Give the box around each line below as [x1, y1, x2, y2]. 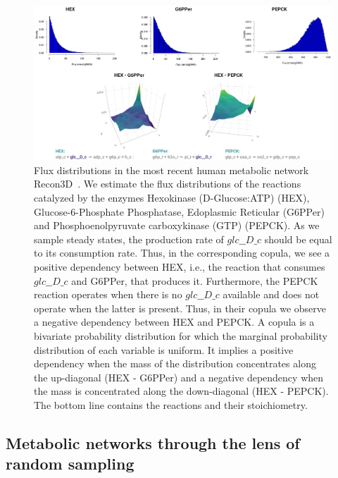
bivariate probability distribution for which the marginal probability [34, 328, 327, 343]
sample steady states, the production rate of [34, 231, 224, 246]
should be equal [264, 231, 332, 246]
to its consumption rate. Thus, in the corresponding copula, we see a [34, 245, 330, 260]
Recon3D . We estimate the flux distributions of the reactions [34, 176, 301, 191]
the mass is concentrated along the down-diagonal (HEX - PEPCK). [34, 384, 329, 398]
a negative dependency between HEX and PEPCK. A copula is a [34, 314, 315, 329]
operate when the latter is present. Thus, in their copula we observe [34, 300, 327, 315]
